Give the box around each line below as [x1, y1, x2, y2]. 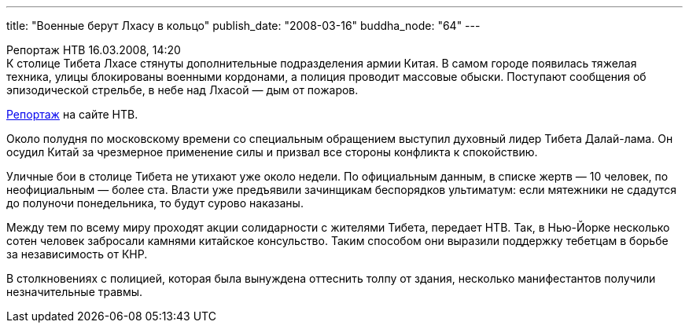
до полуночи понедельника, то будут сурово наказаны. [6, 196, 304, 210]
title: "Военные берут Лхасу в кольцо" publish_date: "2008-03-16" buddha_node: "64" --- [6, 19, 481, 32]
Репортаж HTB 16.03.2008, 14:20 [6, 43, 181, 57]
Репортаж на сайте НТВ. [6, 108, 138, 121]
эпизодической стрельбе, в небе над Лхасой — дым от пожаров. [6, 83, 359, 97]
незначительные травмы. [6, 285, 143, 298]
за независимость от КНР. [6, 247, 148, 261]
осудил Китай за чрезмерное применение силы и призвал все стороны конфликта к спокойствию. [6, 145, 538, 159]
